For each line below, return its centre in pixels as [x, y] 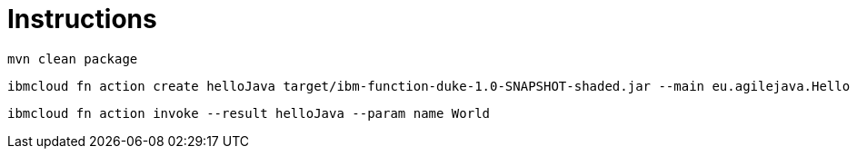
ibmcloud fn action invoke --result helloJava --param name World [249, 113]
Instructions [82, 19]
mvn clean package [73, 58]
